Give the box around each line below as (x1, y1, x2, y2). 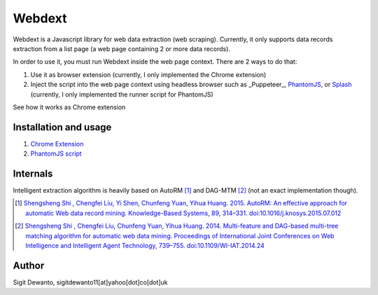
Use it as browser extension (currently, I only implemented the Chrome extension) (30, 70, 267, 78)
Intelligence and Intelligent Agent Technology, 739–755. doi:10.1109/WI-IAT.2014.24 (25, 242, 265, 250)
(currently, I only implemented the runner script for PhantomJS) (30, 90, 213, 98)
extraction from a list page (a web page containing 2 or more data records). (13, 44, 231, 53)
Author (13, 259, 45, 271)
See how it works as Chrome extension (13, 102, 126, 111)
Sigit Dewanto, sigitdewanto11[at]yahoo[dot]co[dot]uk (13, 277, 168, 287)
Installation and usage (13, 121, 112, 133)
